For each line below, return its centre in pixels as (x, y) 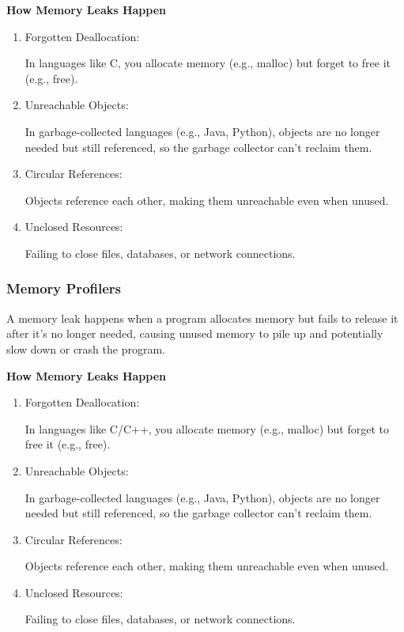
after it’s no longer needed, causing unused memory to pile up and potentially (195, 333)
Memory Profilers (64, 288)
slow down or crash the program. (86, 348)
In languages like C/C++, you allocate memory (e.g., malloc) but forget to (207, 428)
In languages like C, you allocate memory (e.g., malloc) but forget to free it (208, 63)
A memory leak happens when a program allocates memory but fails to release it (202, 318)
